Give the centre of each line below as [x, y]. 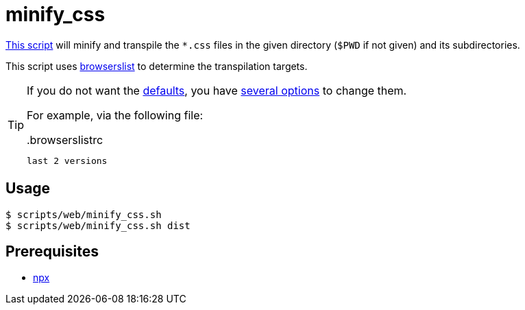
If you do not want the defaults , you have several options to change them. [217, 90]
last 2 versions [67, 160]
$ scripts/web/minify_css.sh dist [98, 225]
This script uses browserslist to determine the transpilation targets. [157, 66]
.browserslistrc [65, 140]
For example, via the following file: [115, 115]
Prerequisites [52, 252]
